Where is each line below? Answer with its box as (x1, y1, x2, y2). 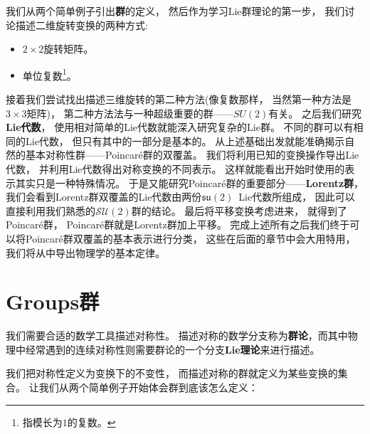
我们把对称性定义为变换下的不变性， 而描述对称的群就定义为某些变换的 (6, 366, 338, 381)
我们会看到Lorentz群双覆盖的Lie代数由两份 (6, 189, 202, 204)
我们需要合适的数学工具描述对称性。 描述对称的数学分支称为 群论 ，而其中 (6, 328, 348, 343)
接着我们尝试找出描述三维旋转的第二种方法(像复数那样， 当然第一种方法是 (6, 92, 352, 107)
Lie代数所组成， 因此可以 (238, 189, 355, 204)
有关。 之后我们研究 (268, 105, 361, 120)
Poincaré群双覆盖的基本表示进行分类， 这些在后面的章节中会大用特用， (25, 231, 356, 245)
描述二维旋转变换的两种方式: (15, 17, 148, 32)
